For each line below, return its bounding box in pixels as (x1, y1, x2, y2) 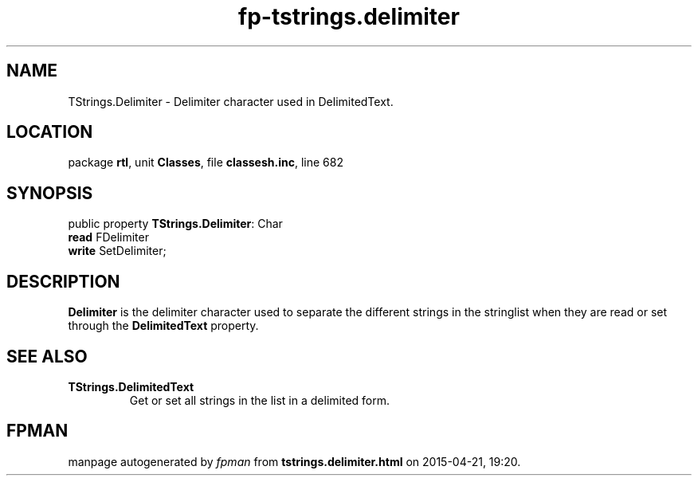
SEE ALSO (6, 346, 88, 366)
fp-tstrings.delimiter (238, 3, 460, 30)
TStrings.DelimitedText (68, 379, 194, 394)
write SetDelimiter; (68, 244, 167, 258)
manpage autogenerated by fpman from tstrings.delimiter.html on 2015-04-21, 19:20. (68, 454, 521, 468)
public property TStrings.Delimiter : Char (68, 217, 283, 231)
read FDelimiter (68, 230, 149, 245)
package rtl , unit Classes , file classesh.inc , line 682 (68, 155, 343, 170)
